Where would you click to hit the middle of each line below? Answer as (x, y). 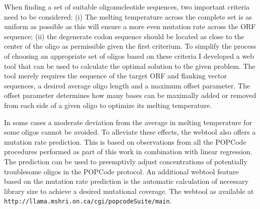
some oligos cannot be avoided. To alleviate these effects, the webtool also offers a (130, 132)
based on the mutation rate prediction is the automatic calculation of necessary (126, 181)
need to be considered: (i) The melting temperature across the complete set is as (128, 16)
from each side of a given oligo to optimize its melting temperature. (108, 105)
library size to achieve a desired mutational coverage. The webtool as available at (129, 191)
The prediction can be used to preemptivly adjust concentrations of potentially (126, 161)
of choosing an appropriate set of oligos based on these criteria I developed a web (129, 56)
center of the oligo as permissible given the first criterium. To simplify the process (130, 46)
